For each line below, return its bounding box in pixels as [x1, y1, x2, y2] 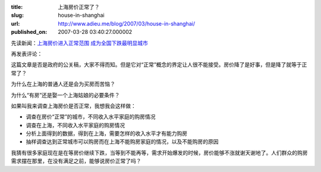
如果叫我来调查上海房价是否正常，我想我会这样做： [11, 102, 136, 110]
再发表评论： [11, 50, 43, 57]
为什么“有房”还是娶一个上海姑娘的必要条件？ [11, 91, 120, 98]
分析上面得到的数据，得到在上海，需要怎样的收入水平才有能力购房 [26, 130, 187, 137]
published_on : [11, 29, 48, 36]
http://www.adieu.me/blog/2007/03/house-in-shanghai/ [58, 20, 196, 27]
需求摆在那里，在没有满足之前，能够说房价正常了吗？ [11, 158, 141, 165]
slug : [11, 12, 24, 19]
